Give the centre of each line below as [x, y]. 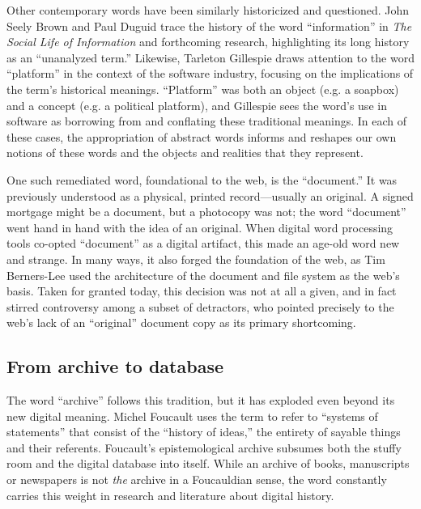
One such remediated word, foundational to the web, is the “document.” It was [202, 179]
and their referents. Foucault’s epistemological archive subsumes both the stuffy [204, 447]
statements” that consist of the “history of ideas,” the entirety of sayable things [204, 432]
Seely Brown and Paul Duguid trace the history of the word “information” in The [209, 25]
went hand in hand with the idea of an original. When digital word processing [200, 227]
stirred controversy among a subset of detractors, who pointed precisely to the [200, 306]
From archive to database [115, 366]
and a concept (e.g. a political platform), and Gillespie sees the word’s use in [197, 105]
